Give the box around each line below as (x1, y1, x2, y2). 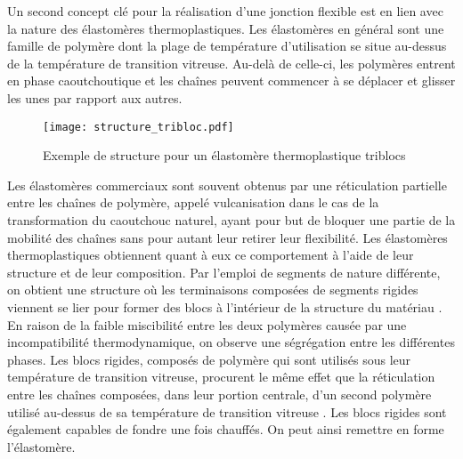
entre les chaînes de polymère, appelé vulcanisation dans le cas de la (7, 193, 379, 212)
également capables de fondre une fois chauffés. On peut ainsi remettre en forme (7, 420, 444, 439)
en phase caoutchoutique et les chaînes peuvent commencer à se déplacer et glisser (7, 71, 456, 90)
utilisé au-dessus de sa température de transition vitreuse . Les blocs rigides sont (7, 402, 447, 421)
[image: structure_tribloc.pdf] (43, 120, 234, 133)
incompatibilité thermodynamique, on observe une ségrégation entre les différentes (7, 333, 455, 351)
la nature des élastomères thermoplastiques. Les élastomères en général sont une (7, 19, 444, 37)
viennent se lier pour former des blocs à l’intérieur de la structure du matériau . (7, 297, 443, 316)
